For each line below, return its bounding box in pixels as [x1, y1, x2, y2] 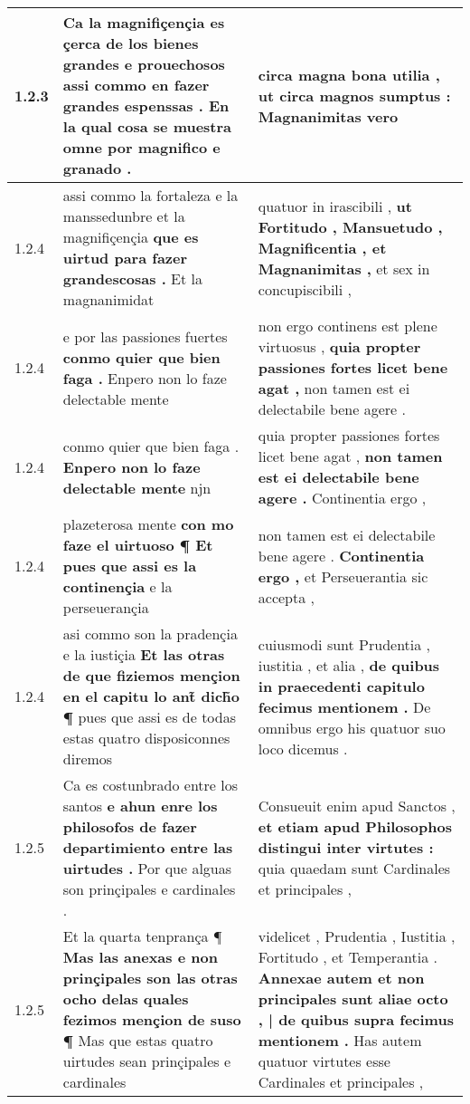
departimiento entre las [62, 837, 233, 858]
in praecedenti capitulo [258, 675, 425, 696]
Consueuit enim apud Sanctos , [258, 795, 456, 816]
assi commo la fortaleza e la [62, 185, 239, 206]
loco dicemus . [258, 737, 348, 759]
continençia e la [62, 576, 173, 597]
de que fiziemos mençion [62, 665, 240, 686]
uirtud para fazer [62, 247, 188, 268]
